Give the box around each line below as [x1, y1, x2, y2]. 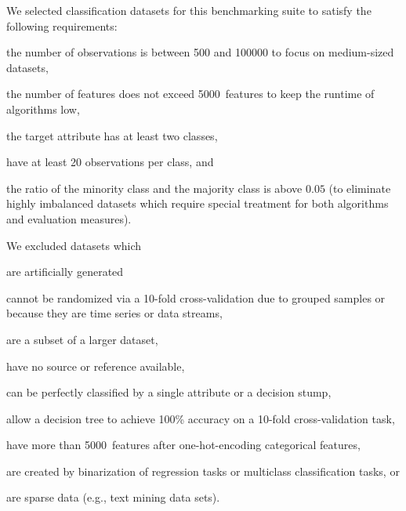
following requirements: [6, 17, 118, 34]
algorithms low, [6, 100, 80, 117]
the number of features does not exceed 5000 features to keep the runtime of [6, 85, 375, 102]
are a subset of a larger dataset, [6, 331, 158, 347]
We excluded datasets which [6, 237, 142, 253]
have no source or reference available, [6, 357, 185, 374]
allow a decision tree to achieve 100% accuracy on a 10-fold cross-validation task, [6, 410, 395, 426]
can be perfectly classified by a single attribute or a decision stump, [6, 384, 332, 400]
